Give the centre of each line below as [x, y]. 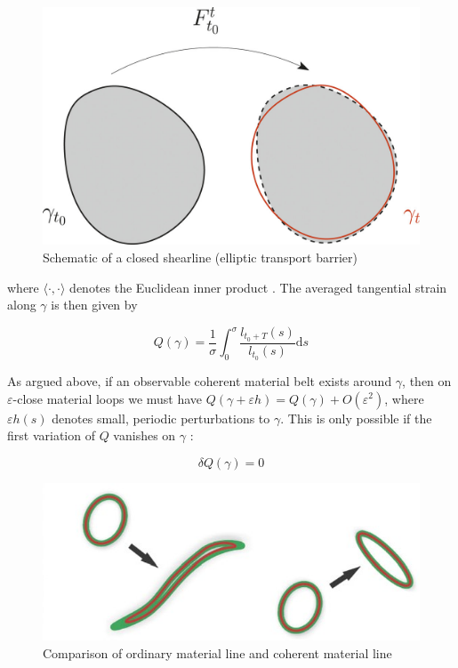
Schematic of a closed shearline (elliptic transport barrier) [200, 258]
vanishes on [145, 435]
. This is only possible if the [356, 418]
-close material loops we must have [108, 398]
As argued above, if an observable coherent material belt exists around [200, 380]
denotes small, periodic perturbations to [161, 418]
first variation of [51, 435]
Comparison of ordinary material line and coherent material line [217, 653]
